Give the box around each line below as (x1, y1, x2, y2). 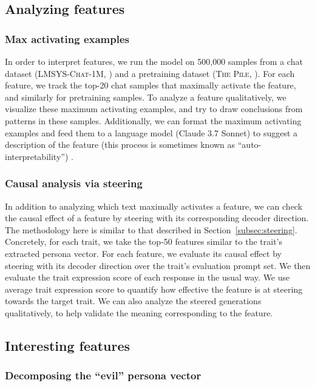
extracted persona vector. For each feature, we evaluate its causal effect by (5, 247, 282, 259)
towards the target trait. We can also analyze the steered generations (5, 294, 262, 307)
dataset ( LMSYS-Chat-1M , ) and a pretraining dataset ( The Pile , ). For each (5, 67, 295, 79)
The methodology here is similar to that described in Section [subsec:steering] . (5, 223, 297, 236)
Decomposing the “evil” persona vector (5, 368, 202, 383)
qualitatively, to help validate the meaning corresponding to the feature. (5, 306, 273, 319)
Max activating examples (5, 31, 130, 46)
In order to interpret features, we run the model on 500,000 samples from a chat (5, 55, 303, 67)
